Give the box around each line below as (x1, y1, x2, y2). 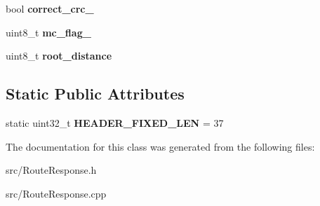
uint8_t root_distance (6, 48, 112, 63)
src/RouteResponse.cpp (6, 186, 107, 200)
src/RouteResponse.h (6, 163, 97, 177)
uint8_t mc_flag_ (6, 25, 91, 39)
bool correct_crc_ (6, 1, 94, 15)
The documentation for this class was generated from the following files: (6, 139, 315, 153)
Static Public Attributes (6, 83, 185, 104)
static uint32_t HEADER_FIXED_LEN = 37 (6, 115, 224, 130)
